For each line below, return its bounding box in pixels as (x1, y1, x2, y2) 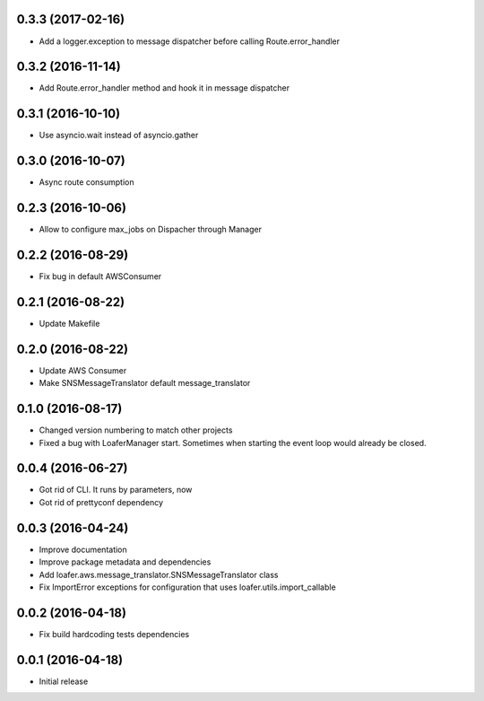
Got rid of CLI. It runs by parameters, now (39, 485, 193, 495)
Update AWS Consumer (39, 364, 127, 376)
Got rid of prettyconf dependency (39, 496, 164, 507)
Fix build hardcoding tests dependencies (39, 628, 190, 639)
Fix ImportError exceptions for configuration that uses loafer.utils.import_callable (39, 582, 336, 592)
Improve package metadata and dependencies (39, 556, 212, 567)
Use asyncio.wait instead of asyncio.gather (39, 130, 199, 141)
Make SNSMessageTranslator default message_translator (39, 378, 251, 389)
